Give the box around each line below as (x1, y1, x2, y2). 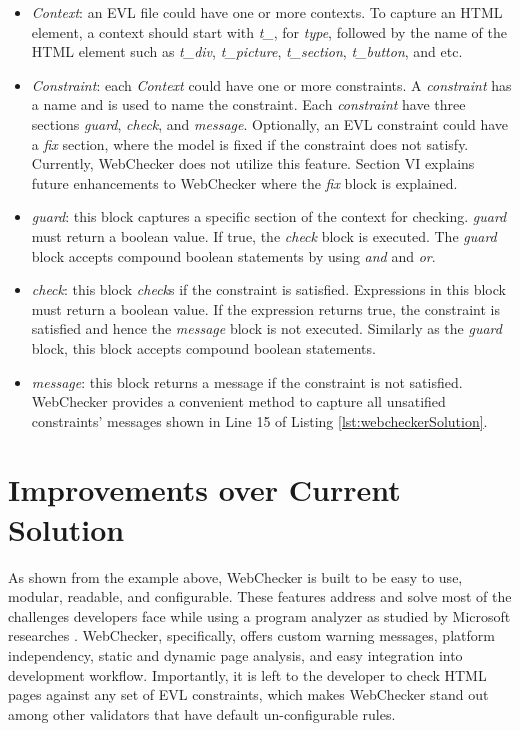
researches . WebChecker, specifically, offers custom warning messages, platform (8, 625, 495, 646)
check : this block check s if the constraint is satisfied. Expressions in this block (31, 279, 506, 300)
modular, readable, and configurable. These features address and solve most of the (8, 586, 512, 607)
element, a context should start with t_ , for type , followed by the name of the (31, 21, 507, 42)
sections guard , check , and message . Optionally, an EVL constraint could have (31, 113, 509, 134)
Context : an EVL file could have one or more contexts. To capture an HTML (31, 2, 503, 22)
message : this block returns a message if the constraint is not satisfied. (31, 371, 463, 392)
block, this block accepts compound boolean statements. (31, 337, 376, 358)
